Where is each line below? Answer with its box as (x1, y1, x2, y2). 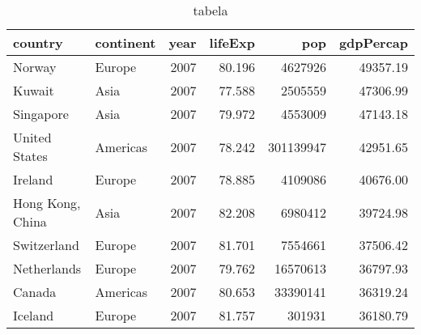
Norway (13, 57, 57, 76)
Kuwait (13, 81, 54, 100)
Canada (13, 282, 57, 301)
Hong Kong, (13, 193, 81, 212)
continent (95, 33, 156, 52)
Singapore (13, 104, 69, 123)
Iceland (13, 306, 54, 324)
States (13, 146, 48, 165)
